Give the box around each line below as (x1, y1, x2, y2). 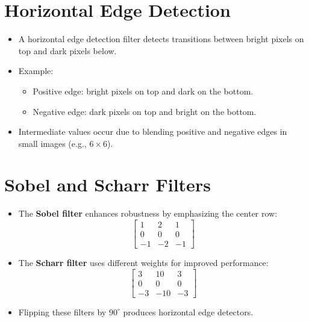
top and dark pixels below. (18, 44, 117, 57)
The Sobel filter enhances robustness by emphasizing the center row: (18, 207, 278, 220)
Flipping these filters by (18, 305, 107, 318)
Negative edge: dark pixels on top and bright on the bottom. (33, 105, 257, 117)
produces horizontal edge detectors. (123, 305, 254, 318)
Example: (18, 64, 54, 77)
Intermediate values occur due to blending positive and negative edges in (18, 125, 287, 138)
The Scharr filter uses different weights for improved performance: (18, 256, 269, 269)
